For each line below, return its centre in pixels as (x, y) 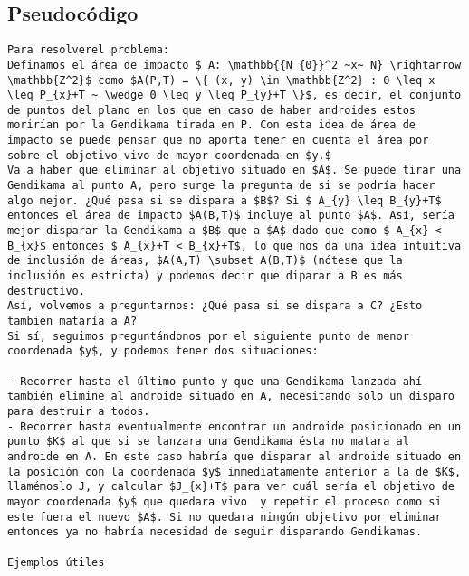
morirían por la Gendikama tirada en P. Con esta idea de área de (212, 125)
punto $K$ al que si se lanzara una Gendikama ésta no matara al (208, 442)
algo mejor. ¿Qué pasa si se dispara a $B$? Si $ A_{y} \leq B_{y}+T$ (225, 200)
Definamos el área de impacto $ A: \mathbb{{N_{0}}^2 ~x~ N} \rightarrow (234, 65)
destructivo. (46, 291)
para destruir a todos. (79, 411)
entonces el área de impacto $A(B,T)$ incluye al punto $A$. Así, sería (231, 216)
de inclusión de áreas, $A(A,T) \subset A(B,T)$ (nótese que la (205, 261)
